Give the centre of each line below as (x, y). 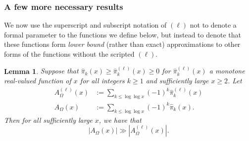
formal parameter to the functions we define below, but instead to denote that (123, 34)
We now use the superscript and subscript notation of (85, 25)
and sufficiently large (177, 80)
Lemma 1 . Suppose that (41, 71)
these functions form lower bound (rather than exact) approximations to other (122, 44)
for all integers (102, 80)
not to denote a (213, 25)
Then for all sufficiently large (48, 120)
